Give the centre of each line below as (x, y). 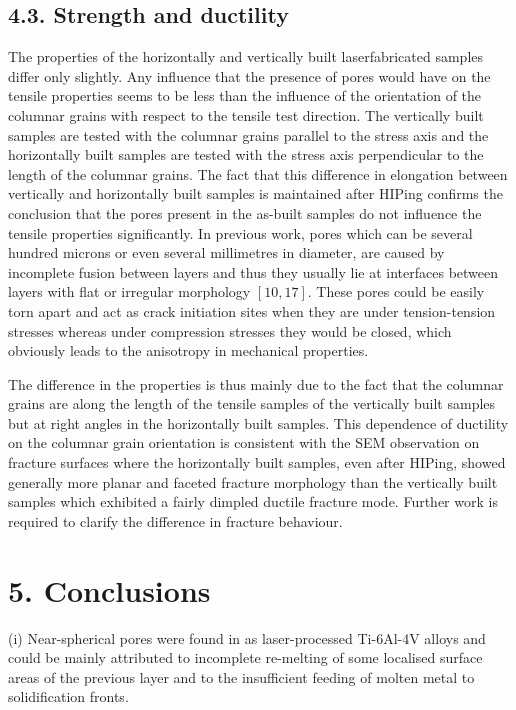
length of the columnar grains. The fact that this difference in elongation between (258, 173)
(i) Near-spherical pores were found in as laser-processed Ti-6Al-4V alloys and (247, 637)
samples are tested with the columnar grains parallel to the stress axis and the (248, 134)
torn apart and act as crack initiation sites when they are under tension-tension (252, 310)
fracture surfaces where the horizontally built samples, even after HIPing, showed (257, 462)
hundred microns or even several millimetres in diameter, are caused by (226, 252)
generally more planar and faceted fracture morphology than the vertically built (253, 481)
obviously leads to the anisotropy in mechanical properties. (188, 350)
